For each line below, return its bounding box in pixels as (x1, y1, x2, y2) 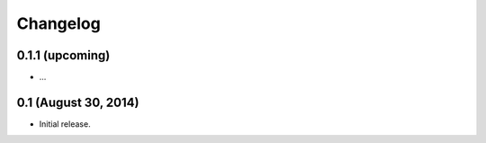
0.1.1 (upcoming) (16, 48, 111, 63)
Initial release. (39, 118, 91, 130)
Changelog (16, 13, 101, 33)
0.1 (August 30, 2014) (16, 94, 139, 110)
